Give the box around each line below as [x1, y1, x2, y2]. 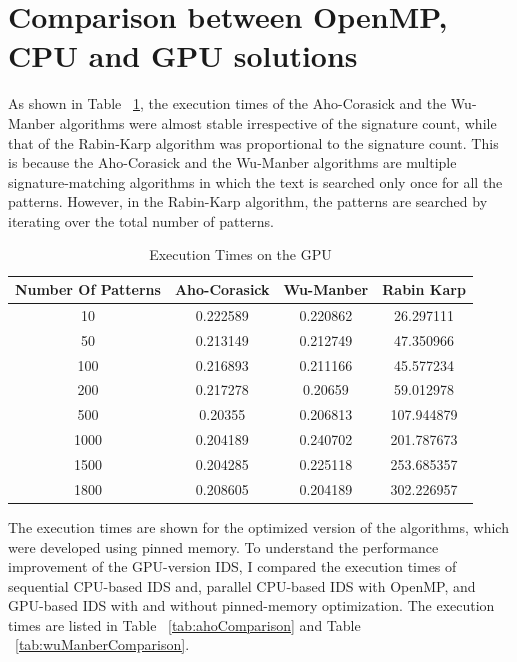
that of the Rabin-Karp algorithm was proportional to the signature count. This [8, 132, 499, 153]
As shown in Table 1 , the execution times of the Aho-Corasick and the [8, 93, 447, 114]
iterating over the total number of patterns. [8, 210, 274, 231]
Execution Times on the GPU [149, 244, 332, 265]
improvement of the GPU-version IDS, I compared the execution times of [8, 556, 457, 577]
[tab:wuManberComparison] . [15, 634, 190, 655]
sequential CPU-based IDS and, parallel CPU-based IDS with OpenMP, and [8, 575, 476, 596]
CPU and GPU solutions [8, 35, 358, 76]
